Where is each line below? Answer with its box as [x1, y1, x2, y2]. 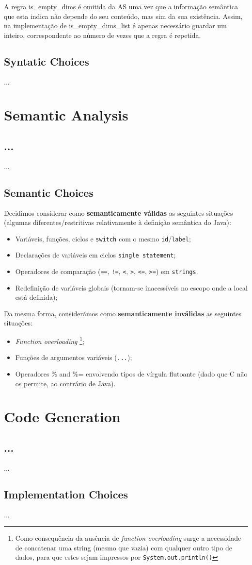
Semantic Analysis [4, 105, 128, 125]
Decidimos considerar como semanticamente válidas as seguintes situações [4, 207, 233, 218]
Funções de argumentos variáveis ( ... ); [15, 352, 132, 362]
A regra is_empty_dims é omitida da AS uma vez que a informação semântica [4, 1, 238, 11]
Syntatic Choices [4, 53, 89, 68]
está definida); [15, 292, 58, 302]
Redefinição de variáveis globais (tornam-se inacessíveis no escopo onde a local [15, 282, 248, 292]
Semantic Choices [4, 185, 94, 200]
